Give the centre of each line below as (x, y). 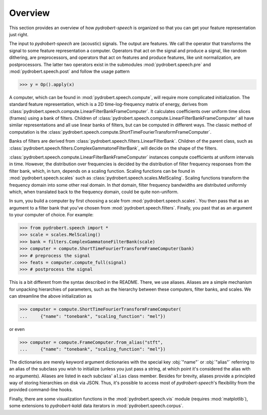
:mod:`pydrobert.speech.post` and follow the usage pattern (69, 71)
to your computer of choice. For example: (51, 215)
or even (17, 329)
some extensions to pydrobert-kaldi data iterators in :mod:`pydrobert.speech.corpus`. (96, 406)
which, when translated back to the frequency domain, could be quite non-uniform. (94, 192)
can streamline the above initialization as (51, 296)
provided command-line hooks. (41, 390)
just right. (19, 34)
